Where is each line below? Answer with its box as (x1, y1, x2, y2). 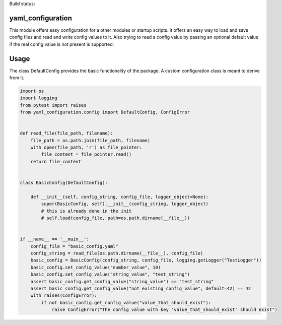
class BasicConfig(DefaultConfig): (20, 180, 108, 186)
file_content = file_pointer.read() (41, 152, 132, 157)
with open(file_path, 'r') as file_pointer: (30, 145, 143, 151)
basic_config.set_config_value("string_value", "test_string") (30, 272, 190, 277)
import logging (20, 95, 57, 101)
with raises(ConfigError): (30, 293, 98, 298)
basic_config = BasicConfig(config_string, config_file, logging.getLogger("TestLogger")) (30, 257, 262, 263)
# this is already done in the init (41, 208, 132, 214)
